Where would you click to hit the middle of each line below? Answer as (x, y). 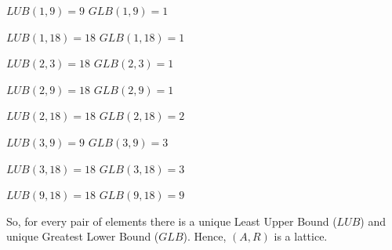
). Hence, (205, 236)
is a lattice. (301, 236)
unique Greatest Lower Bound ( (83, 236)
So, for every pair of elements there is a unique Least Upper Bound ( (172, 221)
